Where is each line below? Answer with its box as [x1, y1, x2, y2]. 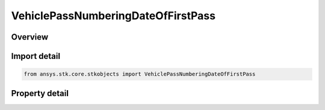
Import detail [11, 51, 60, 61]
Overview [11, 32, 49, 42]
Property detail [11, 88, 69, 99]
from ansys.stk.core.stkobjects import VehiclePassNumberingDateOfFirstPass [23, 71, 256, 78]
